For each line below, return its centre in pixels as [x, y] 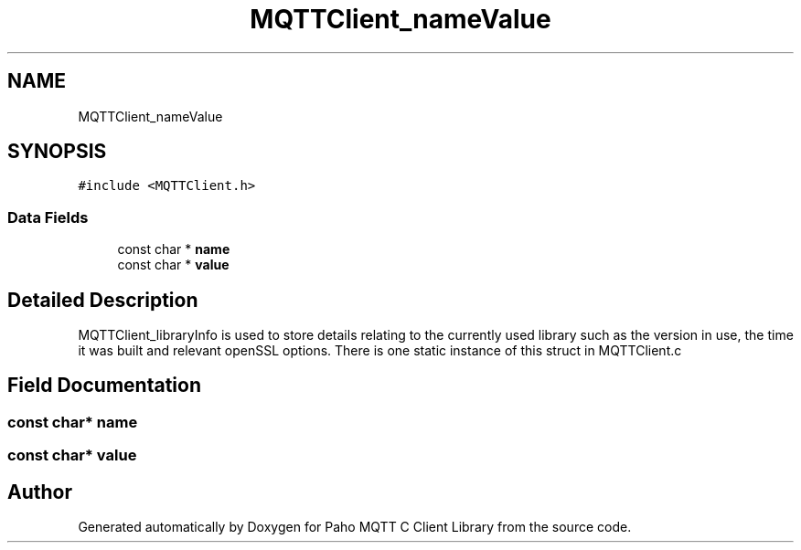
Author [40, 492]
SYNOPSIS [57, 152]
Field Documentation [104, 386]
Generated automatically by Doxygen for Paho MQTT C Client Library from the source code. [355, 527]
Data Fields [48, 217]
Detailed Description [103, 300]
